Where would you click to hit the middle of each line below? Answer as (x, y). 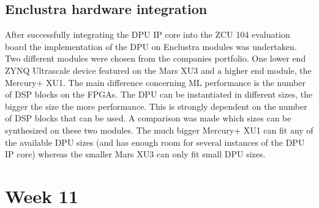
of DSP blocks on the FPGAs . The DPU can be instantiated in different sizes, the (159, 94)
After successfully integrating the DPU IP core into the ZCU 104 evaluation (148, 34)
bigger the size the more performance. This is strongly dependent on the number (156, 106)
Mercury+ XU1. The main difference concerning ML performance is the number (155, 82)
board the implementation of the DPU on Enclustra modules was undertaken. (151, 46)
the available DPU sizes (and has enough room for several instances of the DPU (155, 142)
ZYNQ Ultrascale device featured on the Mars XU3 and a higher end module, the (158, 70)
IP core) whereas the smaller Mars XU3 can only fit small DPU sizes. (135, 154)
